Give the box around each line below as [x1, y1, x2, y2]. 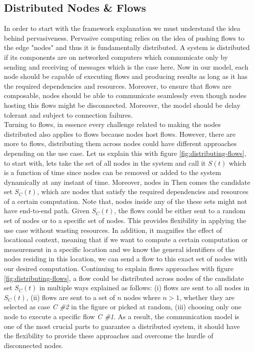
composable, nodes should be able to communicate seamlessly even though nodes [4, 90, 247, 101]
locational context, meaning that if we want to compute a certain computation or [4, 234, 248, 245]
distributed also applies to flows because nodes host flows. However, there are [4, 128, 236, 139]
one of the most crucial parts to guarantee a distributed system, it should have [4, 321, 240, 331]
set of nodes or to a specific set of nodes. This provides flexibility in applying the [4, 215, 246, 226]
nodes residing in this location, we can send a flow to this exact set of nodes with [4, 253, 248, 264]
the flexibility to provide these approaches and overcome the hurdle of [4, 330, 213, 341]
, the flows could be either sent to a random [114, 205, 246, 216]
